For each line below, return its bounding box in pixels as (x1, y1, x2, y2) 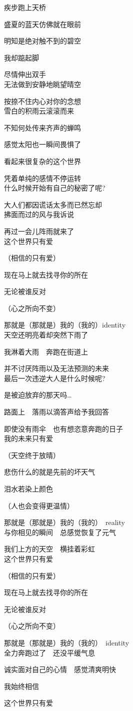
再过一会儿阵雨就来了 (4, 225, 74, 236)
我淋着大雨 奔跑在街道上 (4, 346, 88, 356)
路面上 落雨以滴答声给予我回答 (4, 406, 109, 417)
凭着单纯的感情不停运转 (4, 172, 81, 183)
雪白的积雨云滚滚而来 (4, 105, 74, 116)
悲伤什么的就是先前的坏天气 (4, 466, 95, 477)
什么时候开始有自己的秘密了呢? (4, 182, 105, 193)
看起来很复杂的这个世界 (4, 155, 81, 166)
